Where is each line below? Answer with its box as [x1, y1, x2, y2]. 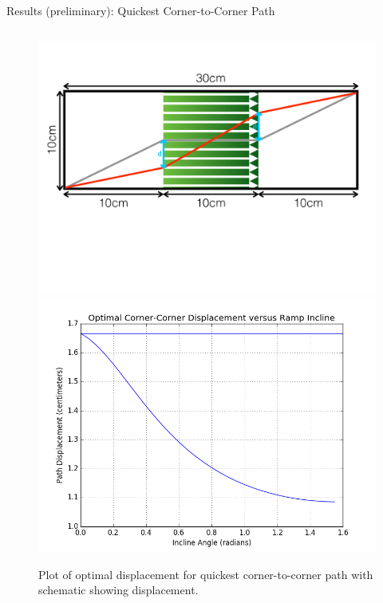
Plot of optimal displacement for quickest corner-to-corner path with [38, 566, 373, 582]
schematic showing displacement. [38, 581, 199, 598]
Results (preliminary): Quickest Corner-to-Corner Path [6, 2, 275, 18]
